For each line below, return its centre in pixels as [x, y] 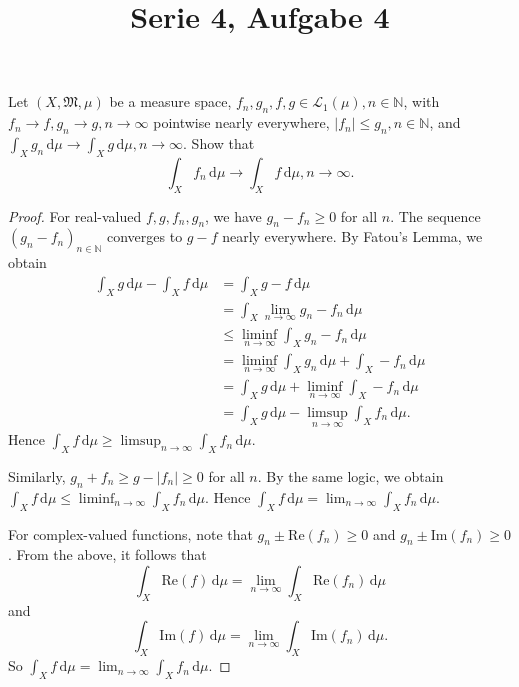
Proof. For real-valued [75, 215]
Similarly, [37, 475]
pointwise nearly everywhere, [241, 122]
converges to [144, 236]
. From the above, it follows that [107, 554]
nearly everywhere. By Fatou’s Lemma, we [352, 236]
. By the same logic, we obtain [350, 475]
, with [421, 101]
